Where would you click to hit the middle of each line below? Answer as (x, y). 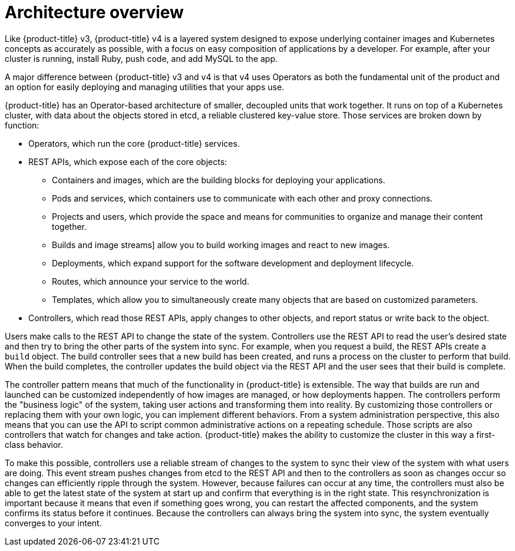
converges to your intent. (53, 523)
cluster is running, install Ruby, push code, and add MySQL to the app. (141, 58)
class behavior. (34, 444)
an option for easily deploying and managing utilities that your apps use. (145, 87)
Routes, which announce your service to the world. (151, 281)
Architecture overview (94, 12)
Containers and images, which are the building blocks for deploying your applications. (219, 180)
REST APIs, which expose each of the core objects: (128, 161)
